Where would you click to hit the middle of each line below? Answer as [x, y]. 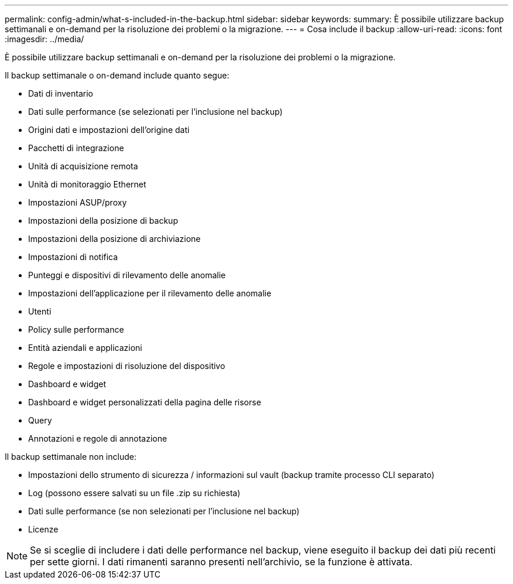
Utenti [40, 311]
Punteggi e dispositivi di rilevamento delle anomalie [127, 275]
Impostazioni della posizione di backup [103, 221]
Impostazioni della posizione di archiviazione [114, 239]
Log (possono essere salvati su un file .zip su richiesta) [134, 493]
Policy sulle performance [76, 329]
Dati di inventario [61, 93]
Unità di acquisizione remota [83, 166]
